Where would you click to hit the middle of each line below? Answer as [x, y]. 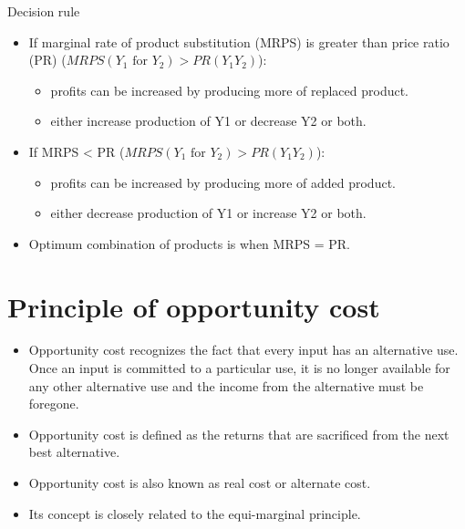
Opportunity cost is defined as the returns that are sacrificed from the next [239, 434]
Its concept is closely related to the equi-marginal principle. [195, 513]
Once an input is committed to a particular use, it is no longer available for [239, 368]
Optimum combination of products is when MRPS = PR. [189, 243]
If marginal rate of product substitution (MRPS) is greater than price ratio [239, 41]
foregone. [54, 404]
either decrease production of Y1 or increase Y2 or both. [208, 213]
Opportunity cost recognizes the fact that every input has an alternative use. [243, 350]
